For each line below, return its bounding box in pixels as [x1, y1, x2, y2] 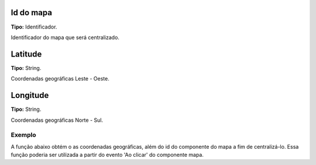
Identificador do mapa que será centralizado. [11, 34, 120, 41]
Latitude [11, 49, 42, 59]
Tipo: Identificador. [11, 23, 57, 30]
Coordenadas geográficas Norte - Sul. [11, 117, 104, 124]
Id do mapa [11, 8, 53, 17]
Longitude [11, 90, 49, 100]
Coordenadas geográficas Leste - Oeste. [11, 75, 109, 82]
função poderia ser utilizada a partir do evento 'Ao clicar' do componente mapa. [11, 152, 204, 159]
